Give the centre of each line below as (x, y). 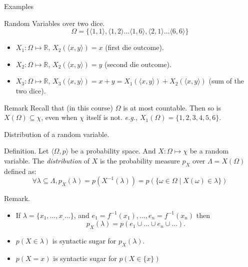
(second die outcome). (138, 64)
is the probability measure (140, 160)
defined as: (20, 171)
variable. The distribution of (47, 160)
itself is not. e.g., (112, 117)
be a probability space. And (113, 151)
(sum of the (226, 81)
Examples (19, 6)
